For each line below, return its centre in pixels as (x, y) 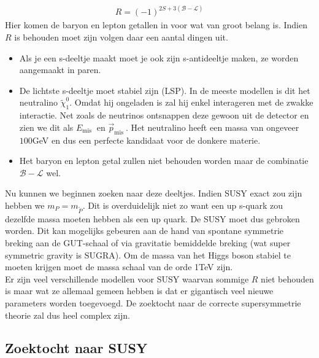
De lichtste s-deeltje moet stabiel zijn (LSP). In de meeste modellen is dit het (165, 90)
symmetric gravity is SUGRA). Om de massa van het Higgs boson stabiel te (148, 255)
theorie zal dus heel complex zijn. (67, 315)
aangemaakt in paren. (60, 70)
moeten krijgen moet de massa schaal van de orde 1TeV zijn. (119, 267)
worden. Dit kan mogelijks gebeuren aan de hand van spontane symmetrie (144, 231)
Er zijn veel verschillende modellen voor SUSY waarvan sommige (127, 278)
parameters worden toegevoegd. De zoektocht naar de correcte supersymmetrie (153, 302)
